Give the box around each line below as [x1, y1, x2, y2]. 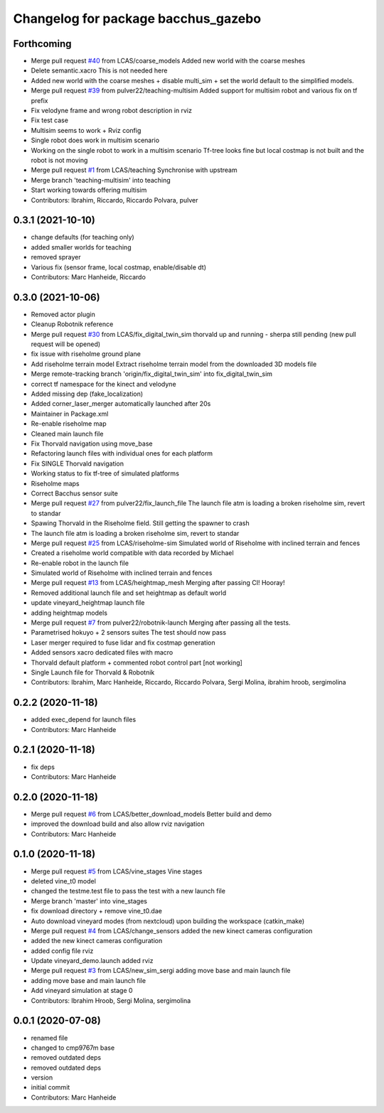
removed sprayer [31, 253, 81, 262]
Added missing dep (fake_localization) [31, 389, 144, 398]
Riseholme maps [31, 479, 80, 488]
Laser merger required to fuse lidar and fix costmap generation [31, 638, 215, 647]
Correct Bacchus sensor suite [31, 489, 119, 498]
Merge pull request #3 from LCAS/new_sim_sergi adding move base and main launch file [31, 967, 291, 975]
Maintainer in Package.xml [31, 409, 109, 418]
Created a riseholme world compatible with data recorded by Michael [31, 549, 234, 557]
